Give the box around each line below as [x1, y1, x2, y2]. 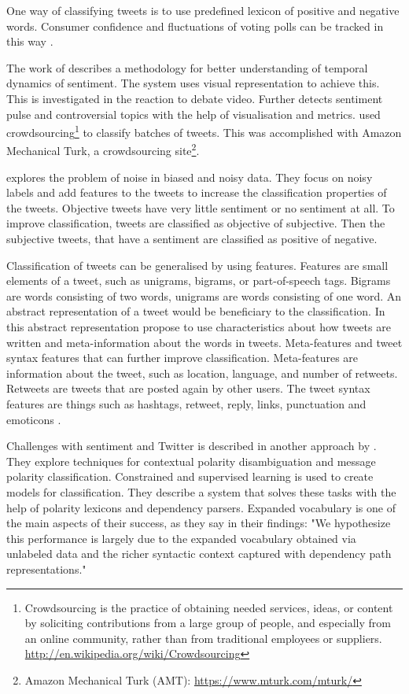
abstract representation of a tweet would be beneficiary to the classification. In [6, 303, 385, 319]
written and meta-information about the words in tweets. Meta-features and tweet [6, 334, 403, 350]
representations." [6, 560, 87, 577]
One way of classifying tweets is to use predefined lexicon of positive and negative [6, 2, 400, 18]
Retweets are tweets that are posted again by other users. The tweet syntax [6, 380, 370, 397]
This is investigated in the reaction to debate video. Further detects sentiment [6, 90, 383, 106]
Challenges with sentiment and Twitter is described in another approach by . [6, 437, 377, 454]
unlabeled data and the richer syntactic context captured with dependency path [6, 545, 392, 562]
